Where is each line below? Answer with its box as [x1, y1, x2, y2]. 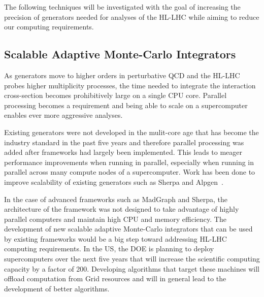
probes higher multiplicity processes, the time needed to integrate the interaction [4, 80, 256, 90]
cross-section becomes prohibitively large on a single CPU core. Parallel [4, 90, 227, 101]
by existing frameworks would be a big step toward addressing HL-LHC [4, 233, 227, 244]
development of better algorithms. [4, 283, 110, 293]
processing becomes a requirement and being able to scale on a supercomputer [4, 100, 248, 110]
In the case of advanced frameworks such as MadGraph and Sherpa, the [4, 193, 228, 204]
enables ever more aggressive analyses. [4, 110, 123, 120]
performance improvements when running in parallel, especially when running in [4, 156, 254, 167]
